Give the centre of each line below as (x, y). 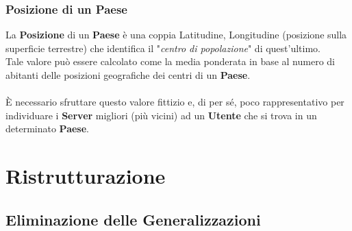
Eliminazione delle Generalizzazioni (133, 219)
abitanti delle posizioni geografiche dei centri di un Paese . (128, 75)
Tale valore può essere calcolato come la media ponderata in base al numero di (170, 61)
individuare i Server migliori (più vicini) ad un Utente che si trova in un (161, 115)
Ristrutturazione (86, 176)
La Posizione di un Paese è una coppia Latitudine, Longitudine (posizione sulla (176, 35)
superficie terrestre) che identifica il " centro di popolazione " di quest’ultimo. (163, 48)
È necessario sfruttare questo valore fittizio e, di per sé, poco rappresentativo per (175, 102)
